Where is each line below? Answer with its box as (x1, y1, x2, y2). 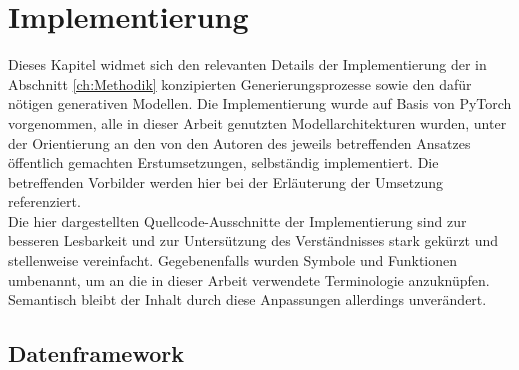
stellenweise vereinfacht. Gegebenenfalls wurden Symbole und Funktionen (8, 250, 458, 271)
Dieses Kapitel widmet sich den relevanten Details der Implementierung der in (8, 54, 487, 75)
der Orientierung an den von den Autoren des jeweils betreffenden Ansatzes (8, 132, 471, 153)
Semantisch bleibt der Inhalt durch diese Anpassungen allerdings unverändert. (8, 289, 487, 310)
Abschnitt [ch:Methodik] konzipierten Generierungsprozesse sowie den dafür (8, 73, 472, 94)
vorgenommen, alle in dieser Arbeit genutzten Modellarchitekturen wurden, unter (8, 112, 507, 133)
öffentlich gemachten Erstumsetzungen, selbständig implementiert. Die (8, 152, 439, 173)
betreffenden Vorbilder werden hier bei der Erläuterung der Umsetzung (8, 171, 444, 192)
